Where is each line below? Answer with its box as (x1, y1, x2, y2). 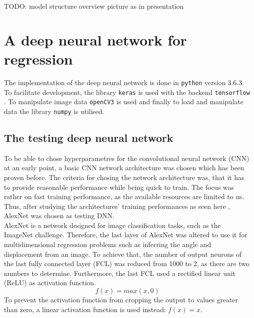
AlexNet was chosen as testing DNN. (4, 210, 115, 221)
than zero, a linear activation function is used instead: (4, 304, 166, 314)
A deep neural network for (4, 29, 187, 49)
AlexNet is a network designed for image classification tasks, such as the (4, 220, 221, 230)
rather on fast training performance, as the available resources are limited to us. (4, 191, 244, 202)
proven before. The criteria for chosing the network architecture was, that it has (4, 172, 244, 182)
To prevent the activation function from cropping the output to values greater (4, 295, 238, 305)
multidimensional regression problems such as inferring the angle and (4, 239, 211, 250)
